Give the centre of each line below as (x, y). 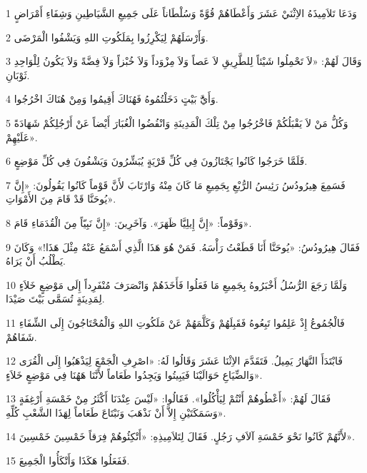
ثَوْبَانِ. (18, 75)
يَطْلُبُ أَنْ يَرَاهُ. (36, 261)
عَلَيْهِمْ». (22, 137)
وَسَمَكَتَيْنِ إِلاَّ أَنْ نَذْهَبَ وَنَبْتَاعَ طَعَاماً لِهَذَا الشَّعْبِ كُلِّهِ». (116, 412)
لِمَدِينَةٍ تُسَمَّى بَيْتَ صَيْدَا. (55, 299)
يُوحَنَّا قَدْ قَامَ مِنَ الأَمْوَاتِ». (61, 199)
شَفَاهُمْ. (21, 336)
